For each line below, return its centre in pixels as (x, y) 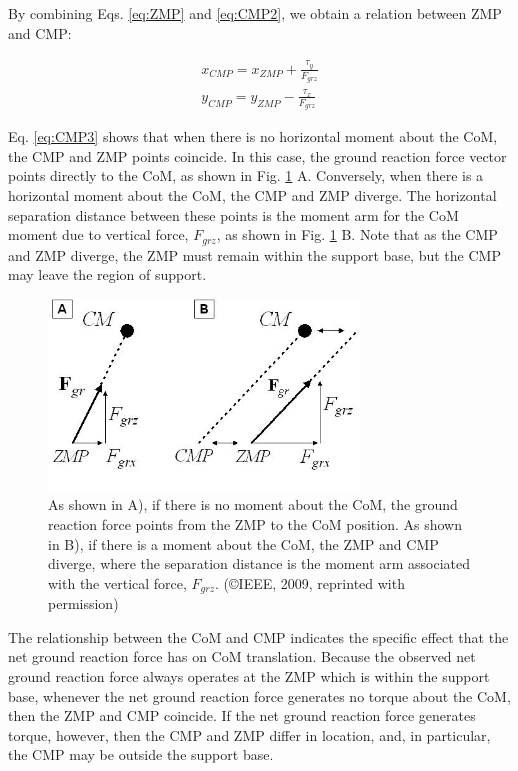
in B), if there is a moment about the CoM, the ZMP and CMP (243, 543)
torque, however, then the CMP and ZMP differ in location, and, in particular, (249, 734)
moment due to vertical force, (98, 234)
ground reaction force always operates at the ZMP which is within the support (249, 675)
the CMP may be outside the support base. (141, 754)
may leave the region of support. (107, 274)
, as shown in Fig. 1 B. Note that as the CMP (357, 234)
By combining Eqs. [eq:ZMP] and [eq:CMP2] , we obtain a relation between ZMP (255, 13)
